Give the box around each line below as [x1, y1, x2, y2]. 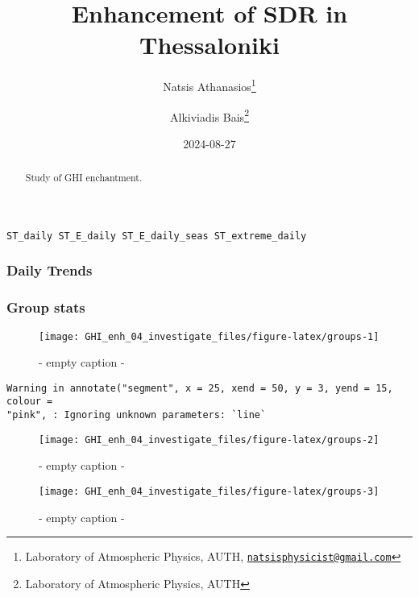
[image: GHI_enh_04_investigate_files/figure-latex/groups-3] [39, 486, 380, 498]
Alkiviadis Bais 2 [170, 106, 249, 125]
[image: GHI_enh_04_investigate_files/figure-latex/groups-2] [39, 433, 380, 446]
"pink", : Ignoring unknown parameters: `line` [6, 409, 267, 421]
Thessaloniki [139, 28, 280, 61]
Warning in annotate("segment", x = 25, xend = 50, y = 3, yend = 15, [6, 382, 393, 394]
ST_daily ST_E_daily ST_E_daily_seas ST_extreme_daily [6, 230, 307, 242]
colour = [6, 396, 53, 408]
